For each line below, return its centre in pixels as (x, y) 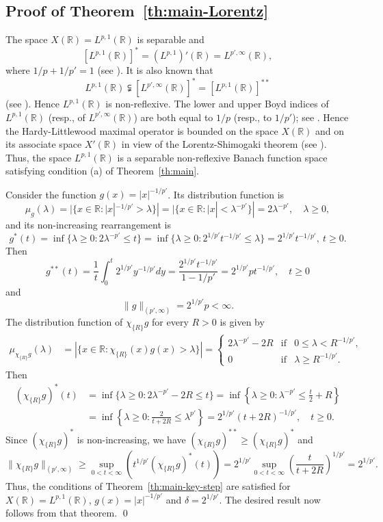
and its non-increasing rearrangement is (88, 225)
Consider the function (51, 194)
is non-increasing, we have (131, 439)
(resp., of (67, 117)
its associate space (44, 144)
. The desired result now (270, 499)
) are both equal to (173, 117)
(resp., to (253, 117)
